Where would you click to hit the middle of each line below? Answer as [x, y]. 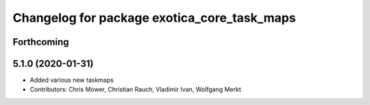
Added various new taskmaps [72, 80]
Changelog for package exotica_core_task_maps [154, 18]
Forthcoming [41, 42]
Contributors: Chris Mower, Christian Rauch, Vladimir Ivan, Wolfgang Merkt [135, 89]
